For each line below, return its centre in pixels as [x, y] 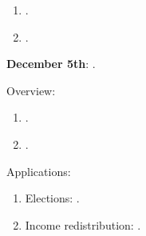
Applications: [39, 171]
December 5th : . [51, 64]
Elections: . [52, 198]
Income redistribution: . [83, 224]
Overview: [31, 90]
